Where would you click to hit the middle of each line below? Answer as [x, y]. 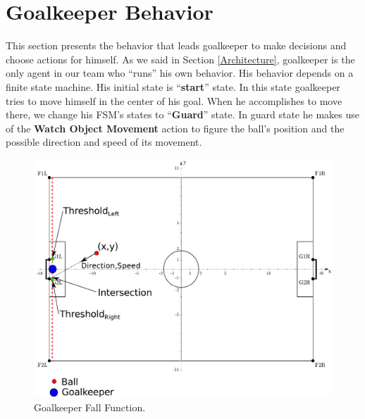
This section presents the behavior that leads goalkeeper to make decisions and [176, 45]
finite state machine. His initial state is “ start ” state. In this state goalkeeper [173, 86]
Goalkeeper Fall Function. [90, 407]
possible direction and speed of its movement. [104, 142]
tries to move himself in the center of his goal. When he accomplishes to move [174, 100]
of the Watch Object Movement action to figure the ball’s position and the [175, 128]
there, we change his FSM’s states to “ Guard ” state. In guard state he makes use [182, 114]
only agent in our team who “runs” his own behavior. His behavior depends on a [180, 73]
